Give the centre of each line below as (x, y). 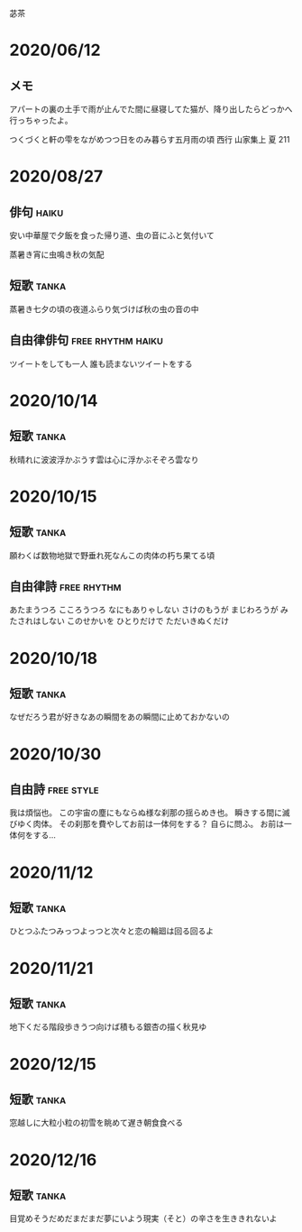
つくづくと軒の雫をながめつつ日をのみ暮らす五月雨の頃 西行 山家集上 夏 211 (150, 139)
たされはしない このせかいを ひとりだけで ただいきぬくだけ (119, 621)
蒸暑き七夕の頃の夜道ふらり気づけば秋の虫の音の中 (104, 308)
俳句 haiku (37, 211)
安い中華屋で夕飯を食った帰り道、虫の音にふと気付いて (112, 235)
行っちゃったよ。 (41, 120)
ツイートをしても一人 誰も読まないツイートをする (101, 363)
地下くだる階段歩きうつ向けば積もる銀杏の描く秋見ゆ (108, 1027)
